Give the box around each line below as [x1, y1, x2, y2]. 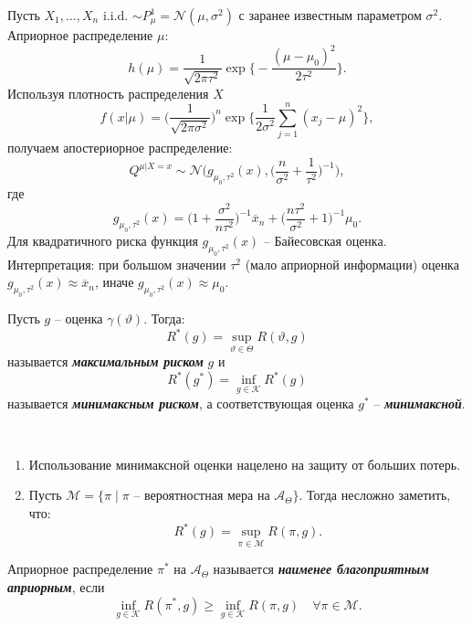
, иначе [94, 272, 134, 292]
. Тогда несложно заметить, [299, 485, 451, 504]
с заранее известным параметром [238, 5, 422, 24]
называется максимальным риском [7, 352, 204, 371]
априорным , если [7, 577, 105, 596]
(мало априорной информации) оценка [245, 254, 459, 273]
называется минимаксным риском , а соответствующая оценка [7, 393, 354, 412]
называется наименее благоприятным [213, 559, 429, 578]
